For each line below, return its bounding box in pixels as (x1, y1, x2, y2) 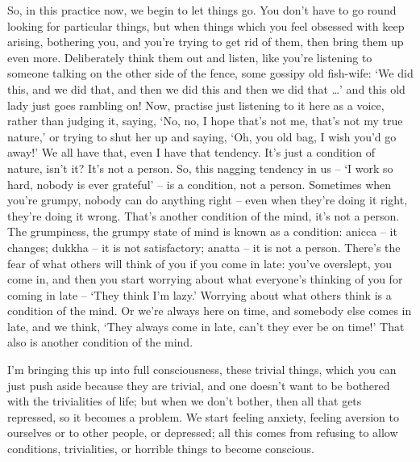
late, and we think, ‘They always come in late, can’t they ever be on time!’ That (7, 317, 405, 334)
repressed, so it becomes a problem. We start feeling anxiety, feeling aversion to (7, 408, 399, 425)
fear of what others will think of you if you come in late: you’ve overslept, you (7, 254, 393, 271)
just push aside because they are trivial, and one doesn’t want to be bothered (7, 376, 390, 393)
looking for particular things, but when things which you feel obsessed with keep (7, 17, 405, 34)
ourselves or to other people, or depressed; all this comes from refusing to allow (7, 424, 398, 441)
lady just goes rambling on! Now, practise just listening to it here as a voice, (7, 96, 385, 113)
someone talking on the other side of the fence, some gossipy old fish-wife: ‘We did (7, 65, 414, 82)
